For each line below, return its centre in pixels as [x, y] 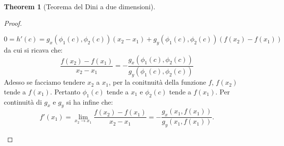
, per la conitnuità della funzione [157, 82]
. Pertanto [65, 91]
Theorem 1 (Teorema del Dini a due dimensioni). [80, 6]
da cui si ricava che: [33, 49]
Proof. [13, 23]
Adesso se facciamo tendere [45, 82]
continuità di [23, 101]
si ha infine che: [90, 101]
